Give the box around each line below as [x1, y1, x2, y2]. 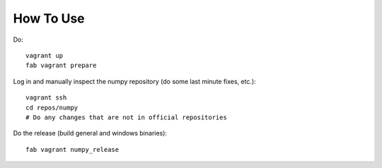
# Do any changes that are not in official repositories [25, 113, 228, 121]
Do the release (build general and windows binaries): [13, 129, 168, 138]
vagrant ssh [25, 94, 67, 102]
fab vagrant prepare [25, 61, 97, 70]
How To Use [13, 11, 85, 26]
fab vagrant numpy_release [25, 145, 120, 153]
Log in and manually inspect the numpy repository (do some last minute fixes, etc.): [13, 77, 256, 85]
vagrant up [25, 52, 64, 59]
